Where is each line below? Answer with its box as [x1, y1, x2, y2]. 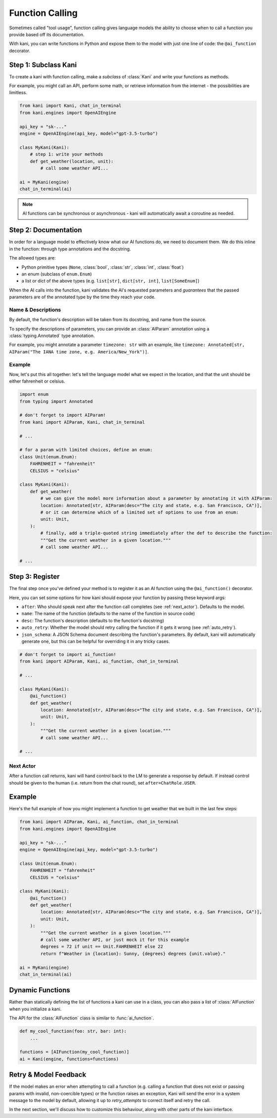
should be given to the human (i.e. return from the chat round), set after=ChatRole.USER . [9, 780, 196, 785]
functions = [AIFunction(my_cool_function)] [19, 1049, 130, 1055]
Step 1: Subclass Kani [9, 60, 77, 69]
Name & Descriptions [9, 306, 61, 313]
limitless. [9, 90, 27, 96]
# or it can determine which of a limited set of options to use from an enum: [40, 509, 239, 515]
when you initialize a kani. [9, 1006, 62, 1012]
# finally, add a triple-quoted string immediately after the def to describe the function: [40, 530, 273, 536]
